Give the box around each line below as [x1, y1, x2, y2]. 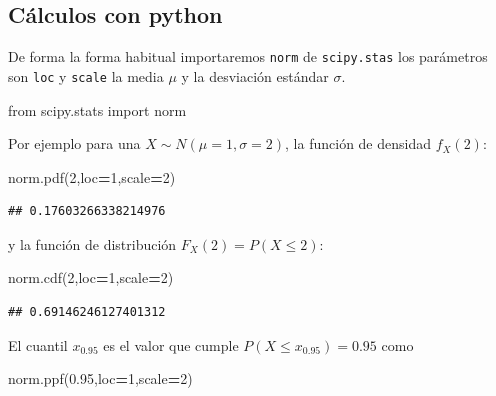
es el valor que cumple [103, 334, 239, 355]
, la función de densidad [285, 133, 431, 154]
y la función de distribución [8, 233, 177, 254]
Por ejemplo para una [8, 133, 141, 154]
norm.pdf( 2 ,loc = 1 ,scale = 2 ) [8, 166, 176, 187]
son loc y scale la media [8, 65, 164, 86]
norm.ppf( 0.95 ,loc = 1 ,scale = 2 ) [8, 368, 193, 389]
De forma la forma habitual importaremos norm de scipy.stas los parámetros [8, 46, 488, 67]
